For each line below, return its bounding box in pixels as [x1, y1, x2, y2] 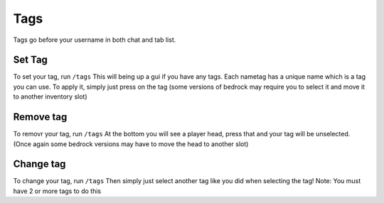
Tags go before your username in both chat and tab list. [13, 35, 176, 44]
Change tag [13, 158, 66, 170]
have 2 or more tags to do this [13, 187, 102, 195]
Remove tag [13, 111, 68, 124]
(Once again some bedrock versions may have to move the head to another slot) [13, 139, 249, 148]
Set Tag [13, 54, 48, 66]
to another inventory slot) [13, 92, 88, 101]
